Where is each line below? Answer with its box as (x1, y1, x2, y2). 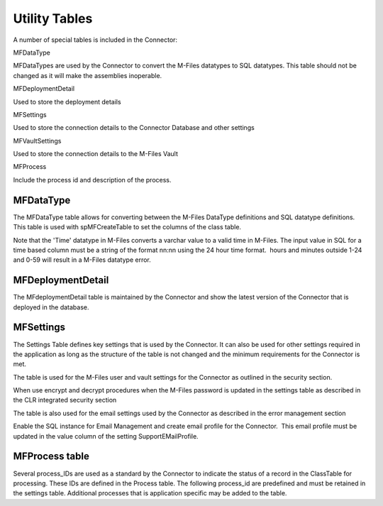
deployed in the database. (13, 302, 89, 312)
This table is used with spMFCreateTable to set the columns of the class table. (13, 223, 241, 231)
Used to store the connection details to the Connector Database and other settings (13, 123, 255, 132)
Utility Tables (13, 11, 93, 26)
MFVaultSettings (13, 136, 62, 145)
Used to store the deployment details (13, 97, 121, 106)
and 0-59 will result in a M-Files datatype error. (13, 255, 152, 264)
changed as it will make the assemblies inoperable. (13, 71, 162, 79)
